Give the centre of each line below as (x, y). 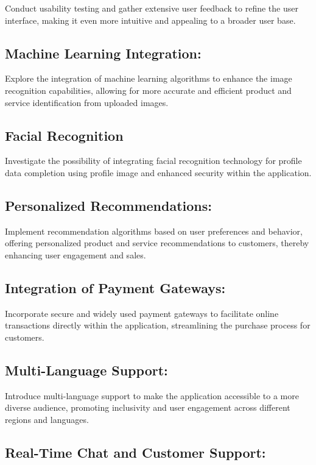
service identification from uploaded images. (87, 102)
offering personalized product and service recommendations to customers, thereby (157, 243)
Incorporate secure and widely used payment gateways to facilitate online (142, 313)
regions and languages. (47, 419)
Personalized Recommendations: (108, 205)
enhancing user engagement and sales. (75, 254)
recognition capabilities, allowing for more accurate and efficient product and (148, 90)
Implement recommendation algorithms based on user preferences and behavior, (154, 231)
